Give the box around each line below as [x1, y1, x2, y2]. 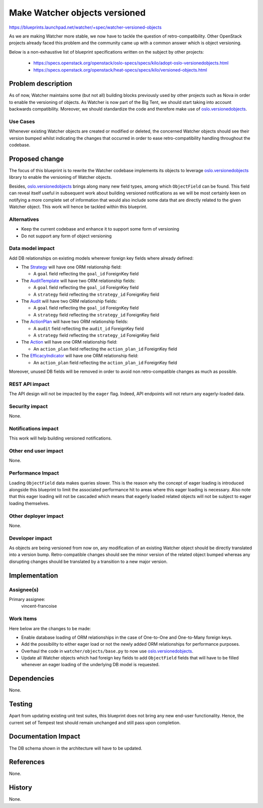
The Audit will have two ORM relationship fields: [21, 298, 117, 304]
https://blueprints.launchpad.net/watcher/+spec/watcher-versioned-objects [9, 24, 162, 30]
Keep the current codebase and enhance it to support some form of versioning [21, 226, 180, 232]
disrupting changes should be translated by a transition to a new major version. [9, 558, 168, 564]
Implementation [9, 571, 58, 579]
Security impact [9, 403, 48, 409]
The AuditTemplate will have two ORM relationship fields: [21, 278, 136, 284]
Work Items [9, 616, 37, 622]
